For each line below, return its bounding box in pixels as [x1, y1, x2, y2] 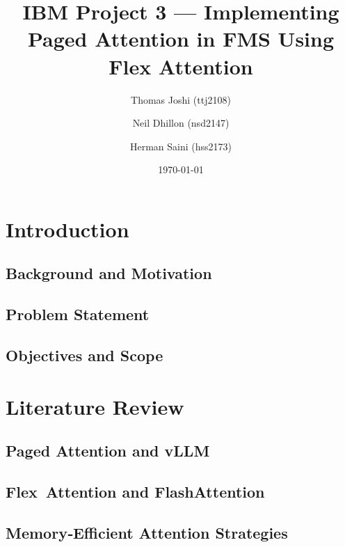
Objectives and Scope [6, 344, 163, 366]
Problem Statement [6, 303, 150, 325]
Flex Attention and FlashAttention [6, 480, 265, 502]
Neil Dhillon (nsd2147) [132, 116, 230, 130]
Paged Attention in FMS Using [27, 24, 335, 53]
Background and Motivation [6, 262, 212, 284]
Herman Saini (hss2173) [129, 138, 232, 153]
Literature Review [6, 392, 184, 420]
